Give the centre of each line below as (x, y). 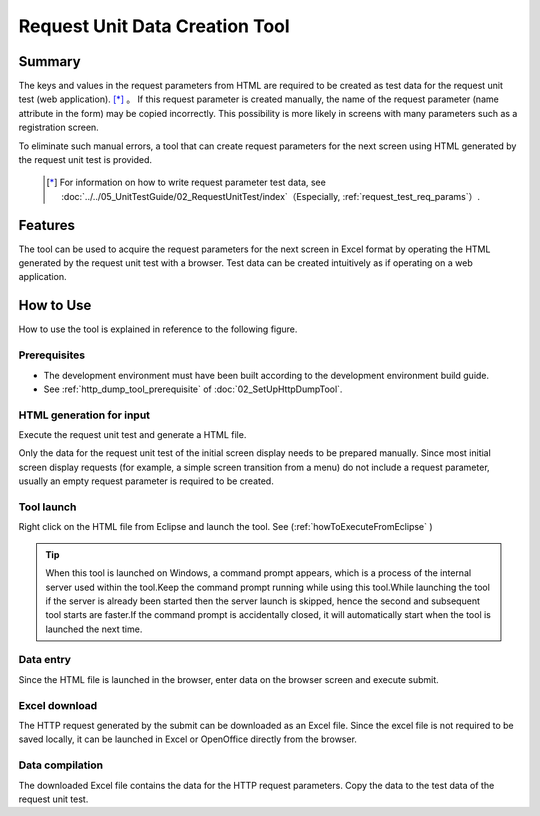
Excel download (58, 705)
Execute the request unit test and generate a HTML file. (132, 435)
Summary (49, 61)
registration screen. (58, 127)
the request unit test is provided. (85, 160)
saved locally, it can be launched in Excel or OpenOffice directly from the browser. (187, 739)
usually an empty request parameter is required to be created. (146, 481)
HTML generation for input (84, 415)
